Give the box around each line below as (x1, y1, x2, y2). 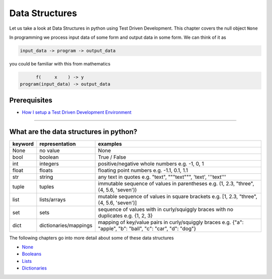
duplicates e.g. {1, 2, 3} (98, 212, 153, 219)
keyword (12, 140, 34, 147)
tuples (39, 183, 54, 190)
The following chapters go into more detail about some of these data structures (9, 235, 174, 241)
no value (39, 147, 60, 154)
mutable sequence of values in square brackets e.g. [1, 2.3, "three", (98, 193, 257, 200)
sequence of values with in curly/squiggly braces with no (98, 205, 234, 213)
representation (39, 140, 76, 147)
